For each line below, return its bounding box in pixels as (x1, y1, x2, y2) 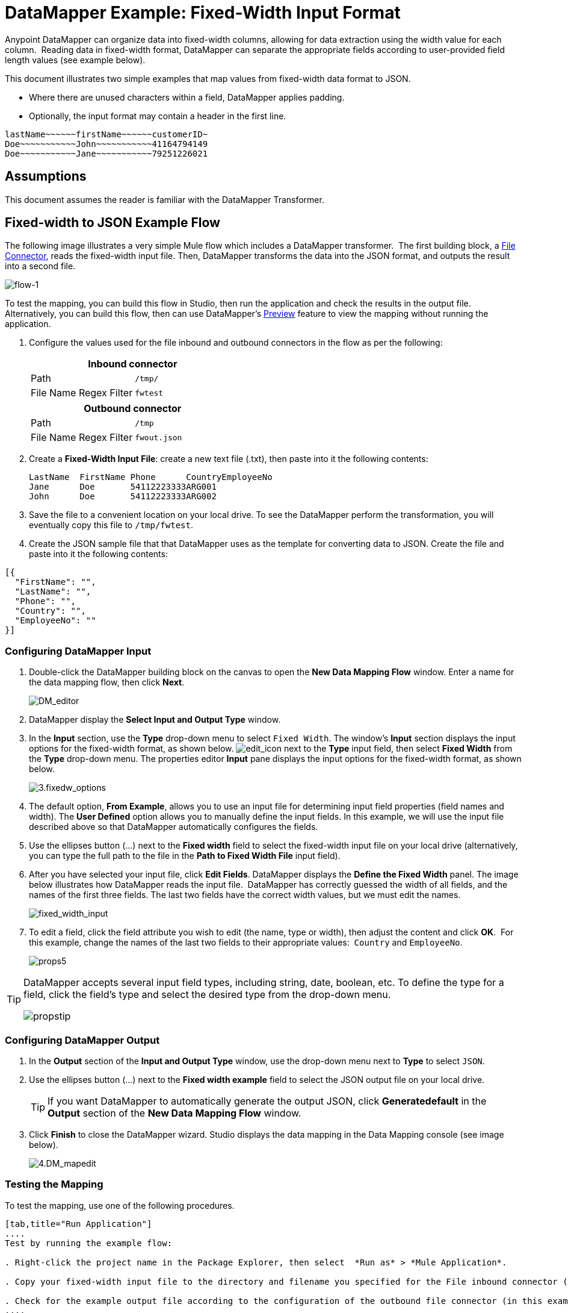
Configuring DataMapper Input (5, 644, 152, 657)
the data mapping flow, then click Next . (29, 677, 185, 688)
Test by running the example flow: (5, 1238, 173, 1248)
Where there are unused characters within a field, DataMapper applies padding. (29, 92, 345, 102)
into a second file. (5, 261, 76, 272)
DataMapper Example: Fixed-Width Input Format (5, 2, 401, 23)
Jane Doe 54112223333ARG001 (29, 482, 217, 492)
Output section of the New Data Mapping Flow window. (48, 1106, 301, 1119)
